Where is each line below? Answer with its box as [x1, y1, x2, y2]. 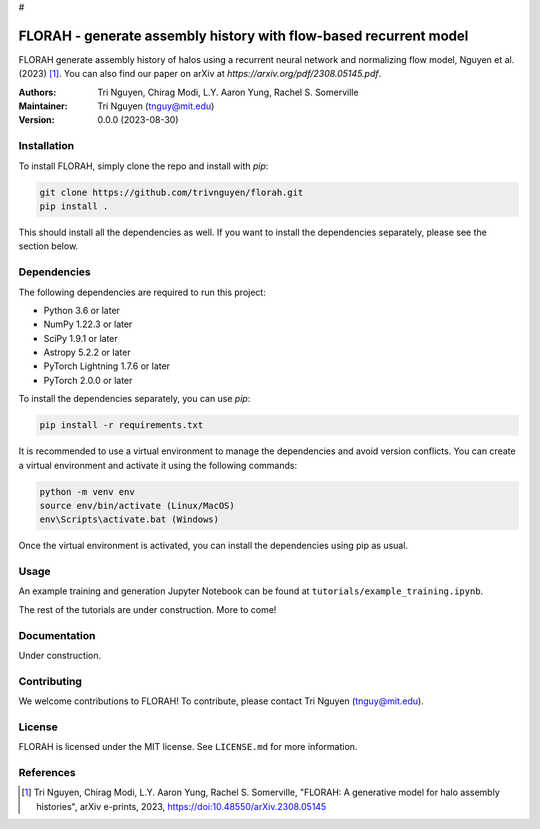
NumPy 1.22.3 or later [43, 318, 133, 330]
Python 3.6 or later [43, 304, 120, 316]
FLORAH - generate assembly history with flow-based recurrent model [18, 27, 469, 44]
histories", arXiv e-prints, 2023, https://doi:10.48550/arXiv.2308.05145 [36, 800, 327, 812]
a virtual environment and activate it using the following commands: [18, 459, 298, 471]
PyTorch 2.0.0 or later [43, 374, 133, 386]
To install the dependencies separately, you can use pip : [18, 393, 251, 405]
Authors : [18, 86, 57, 98]
